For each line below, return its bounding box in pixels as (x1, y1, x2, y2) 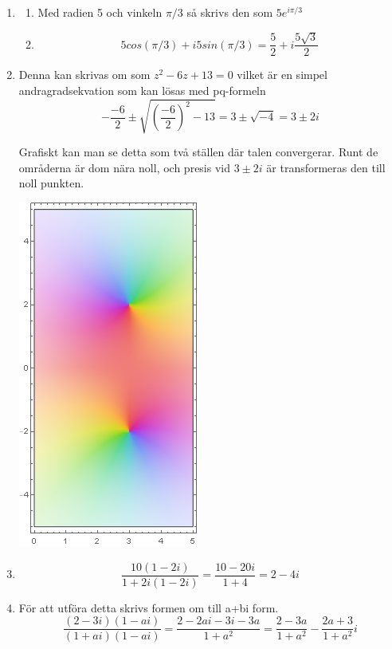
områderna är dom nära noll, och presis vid (18, 159, 230, 175)
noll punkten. (18, 175, 84, 191)
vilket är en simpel (237, 66, 327, 83)
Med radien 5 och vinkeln (37, 4, 163, 20)
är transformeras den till (266, 159, 386, 175)
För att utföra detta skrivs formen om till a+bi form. (18, 599, 279, 616)
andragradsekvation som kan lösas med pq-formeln (18, 82, 266, 99)
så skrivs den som (186, 4, 273, 20)
